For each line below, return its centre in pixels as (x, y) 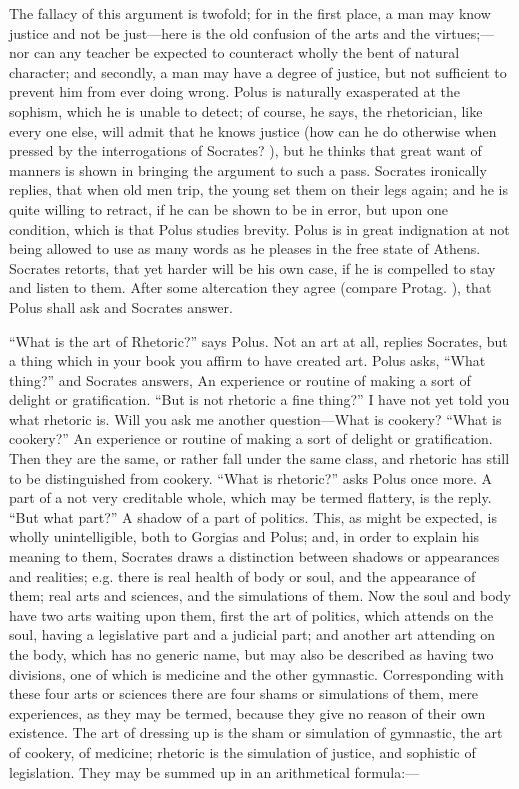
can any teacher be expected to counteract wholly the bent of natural (246, 52)
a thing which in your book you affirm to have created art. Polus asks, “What (247, 360)
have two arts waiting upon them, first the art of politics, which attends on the (251, 614)
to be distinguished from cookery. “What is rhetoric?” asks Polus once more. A (251, 477)
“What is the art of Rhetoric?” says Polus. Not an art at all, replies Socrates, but (258, 340)
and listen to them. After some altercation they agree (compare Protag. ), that (250, 287)
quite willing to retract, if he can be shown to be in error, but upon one (228, 208)
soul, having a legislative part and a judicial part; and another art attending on (252, 634)
